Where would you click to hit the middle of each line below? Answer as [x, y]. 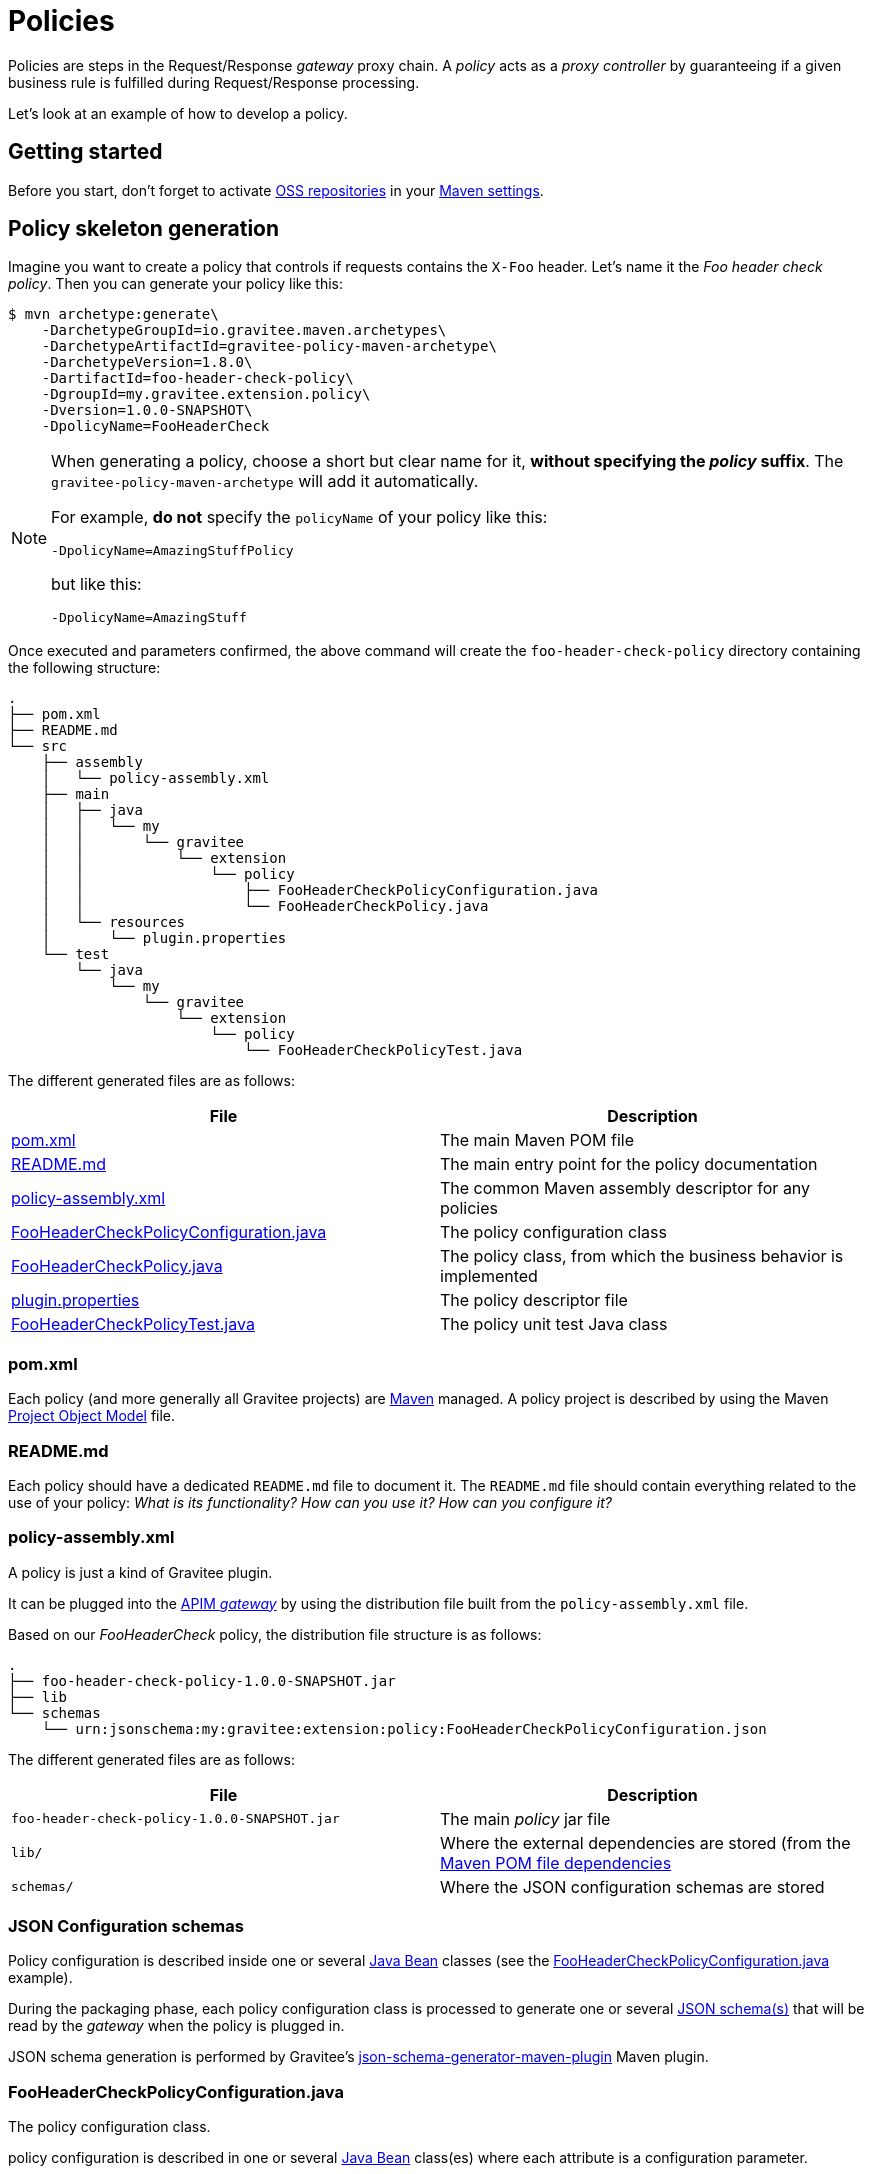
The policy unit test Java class [554, 1324]
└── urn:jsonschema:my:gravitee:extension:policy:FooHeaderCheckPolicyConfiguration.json [404, 1728]
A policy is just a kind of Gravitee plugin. [140, 1572]
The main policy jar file [525, 1818]
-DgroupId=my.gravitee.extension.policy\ [206, 394]
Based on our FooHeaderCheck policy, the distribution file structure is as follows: [275, 1634]
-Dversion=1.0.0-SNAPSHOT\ [147, 410]
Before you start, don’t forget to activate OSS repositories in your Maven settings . [276, 190]
